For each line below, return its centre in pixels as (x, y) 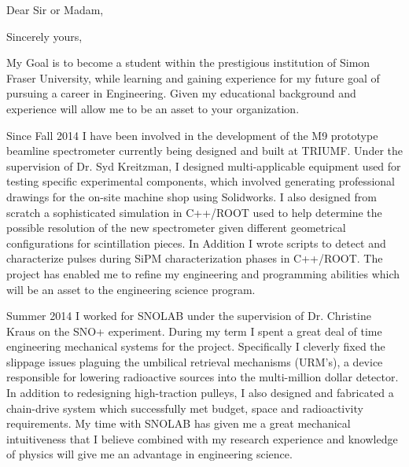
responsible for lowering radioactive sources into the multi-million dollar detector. (203, 377)
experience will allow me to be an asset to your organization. (153, 108)
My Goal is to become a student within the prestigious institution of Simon (188, 63)
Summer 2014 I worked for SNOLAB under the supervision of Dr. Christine (189, 316)
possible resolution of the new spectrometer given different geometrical (176, 228)
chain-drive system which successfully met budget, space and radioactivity (185, 408)
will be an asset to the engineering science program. (131, 289)
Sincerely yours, (44, 36)
